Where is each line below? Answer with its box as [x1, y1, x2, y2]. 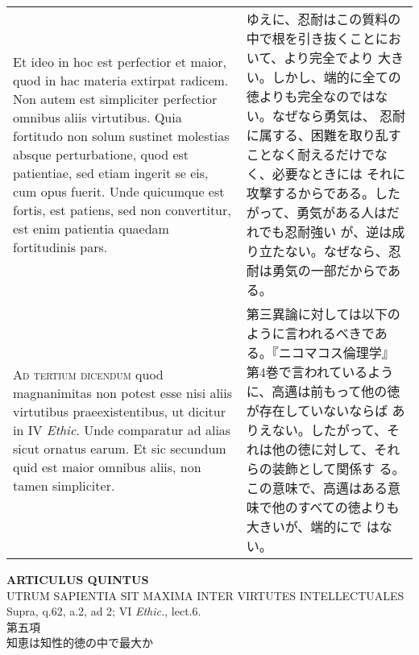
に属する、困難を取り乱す [246, 126, 401, 144]
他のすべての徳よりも [272, 498, 400, 516]
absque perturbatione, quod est [13, 144, 189, 164]
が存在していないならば [246, 401, 388, 420]
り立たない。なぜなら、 [246, 242, 388, 260]
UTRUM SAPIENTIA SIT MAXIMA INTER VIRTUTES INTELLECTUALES [6, 587, 404, 603]
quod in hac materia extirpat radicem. [13, 70, 229, 89]
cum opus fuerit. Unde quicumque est [13, 181, 225, 201]
